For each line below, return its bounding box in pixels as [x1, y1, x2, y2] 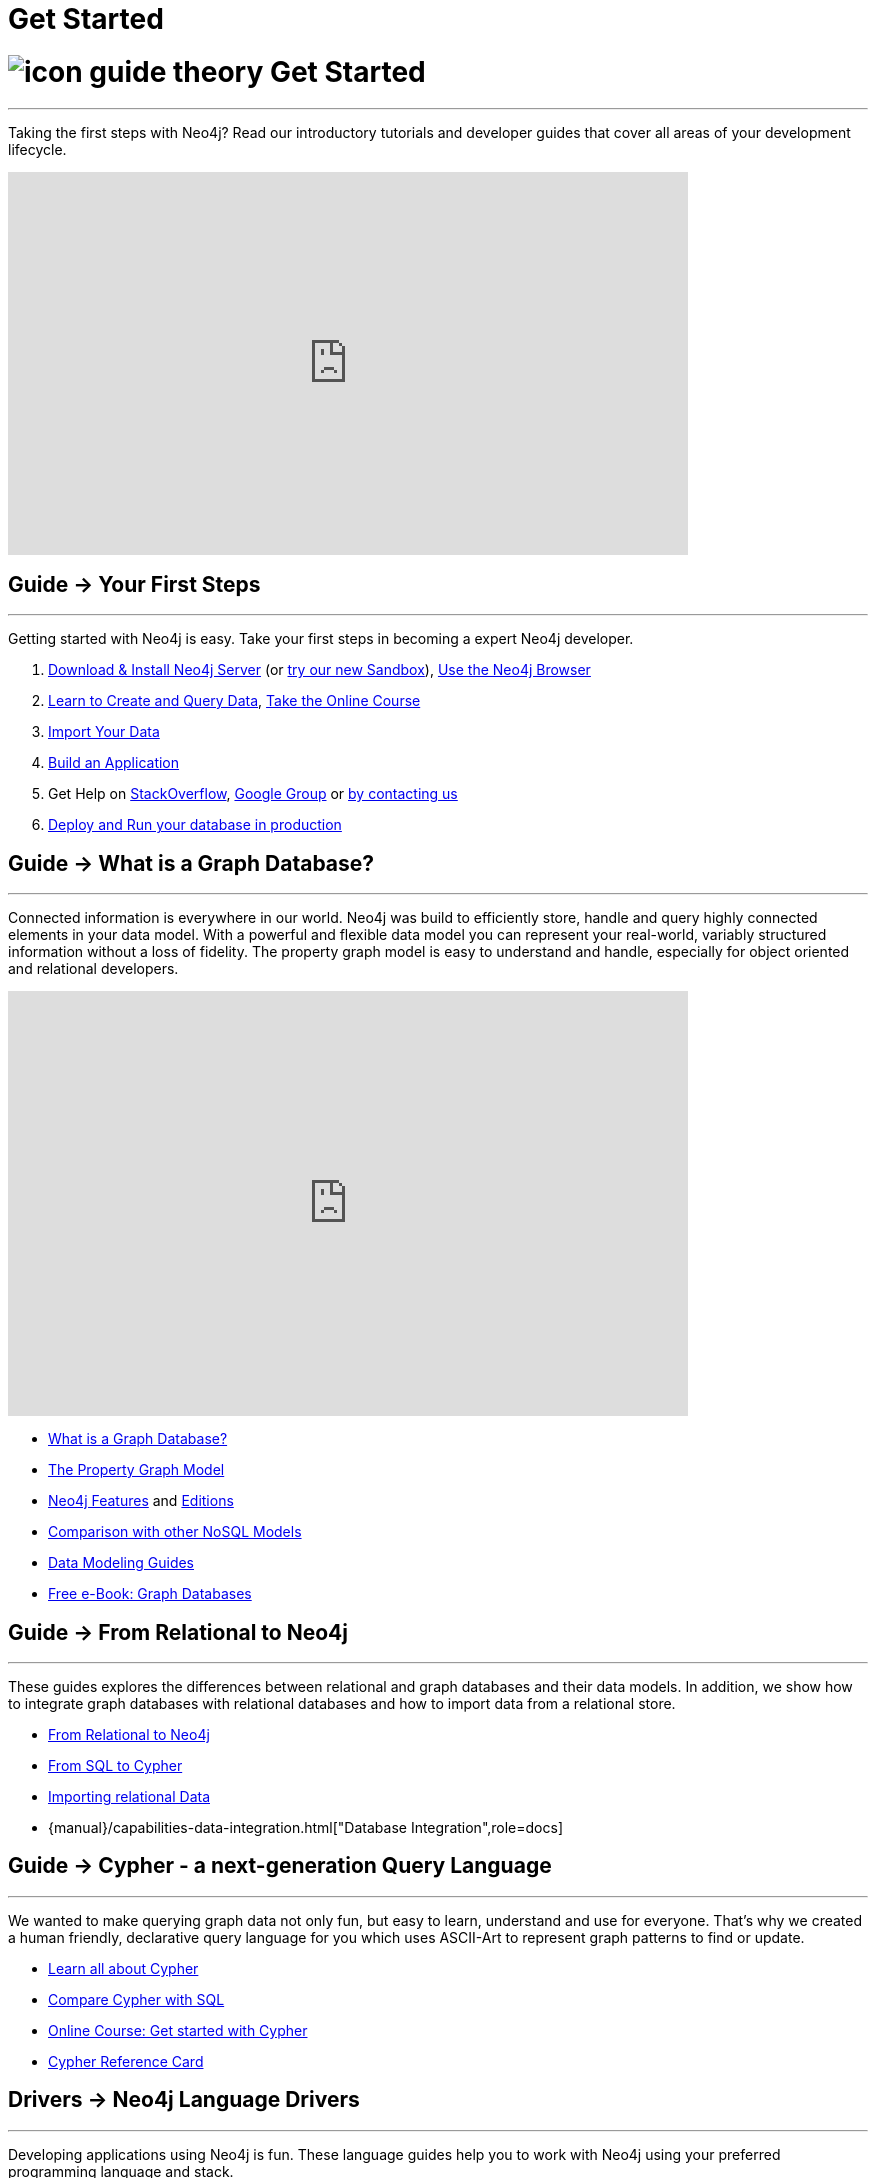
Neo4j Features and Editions [48, 1492, 234, 1510]
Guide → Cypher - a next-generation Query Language [8, 1853, 552, 1879]
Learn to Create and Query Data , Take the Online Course [48, 692, 421, 710]
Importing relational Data [48, 1788, 210, 1806]
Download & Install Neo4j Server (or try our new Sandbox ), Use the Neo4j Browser [48, 661, 591, 679]
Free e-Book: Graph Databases [48, 1585, 252, 1603]
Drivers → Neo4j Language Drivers [8, 2087, 360, 2113]
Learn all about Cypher [48, 1959, 199, 1977]
